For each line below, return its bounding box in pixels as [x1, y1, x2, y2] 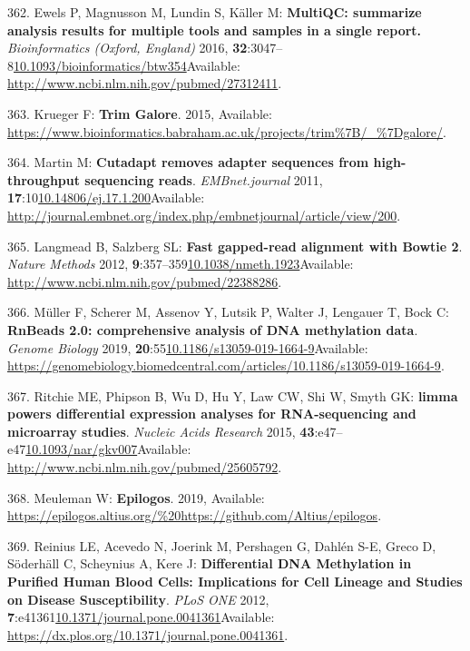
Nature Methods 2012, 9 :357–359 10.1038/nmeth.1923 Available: [7, 254, 354, 273]
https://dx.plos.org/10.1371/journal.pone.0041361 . [7, 625, 289, 644]
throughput [7, 170, 80, 189]
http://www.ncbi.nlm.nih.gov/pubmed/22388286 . [7, 271, 282, 291]
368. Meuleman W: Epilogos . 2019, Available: [7, 488, 265, 507]
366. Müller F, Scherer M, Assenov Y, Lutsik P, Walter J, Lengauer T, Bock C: [7, 302, 449, 321]
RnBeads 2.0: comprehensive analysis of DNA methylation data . [7, 320, 418, 339]
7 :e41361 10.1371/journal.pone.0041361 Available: [7, 607, 275, 626]
